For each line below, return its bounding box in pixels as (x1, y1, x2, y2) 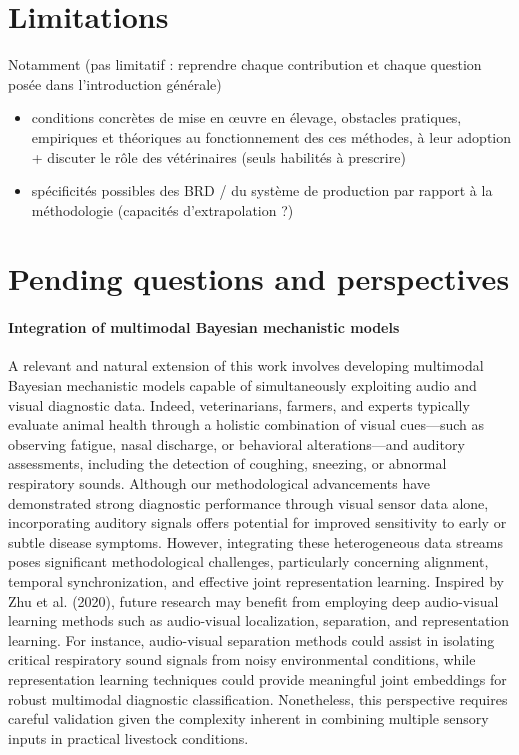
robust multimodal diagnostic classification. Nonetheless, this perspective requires (8, 688, 508, 709)
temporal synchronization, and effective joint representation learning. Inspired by (8, 570, 504, 591)
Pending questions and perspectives (8, 258, 510, 299)
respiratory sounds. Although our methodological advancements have (8, 473, 431, 494)
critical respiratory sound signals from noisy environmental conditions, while (8, 649, 476, 670)
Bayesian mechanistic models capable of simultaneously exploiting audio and (8, 375, 477, 396)
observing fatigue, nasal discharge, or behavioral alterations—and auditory (8, 433, 465, 454)
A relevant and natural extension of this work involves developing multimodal (8, 355, 484, 376)
